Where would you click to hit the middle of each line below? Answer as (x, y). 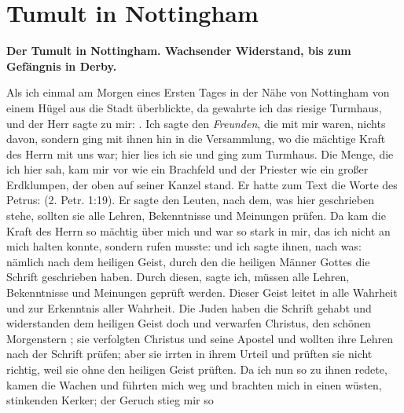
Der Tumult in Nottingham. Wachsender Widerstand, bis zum (179, 51)
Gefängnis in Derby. (62, 66)
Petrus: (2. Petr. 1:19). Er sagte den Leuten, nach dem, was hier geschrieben (190, 200)
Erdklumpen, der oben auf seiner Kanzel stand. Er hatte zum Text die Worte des (202, 184)
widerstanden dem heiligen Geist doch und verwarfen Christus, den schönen (189, 323)
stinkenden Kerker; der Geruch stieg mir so (110, 400)
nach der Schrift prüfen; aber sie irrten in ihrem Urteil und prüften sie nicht (189, 354)
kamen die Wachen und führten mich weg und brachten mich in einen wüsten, (194, 384)
